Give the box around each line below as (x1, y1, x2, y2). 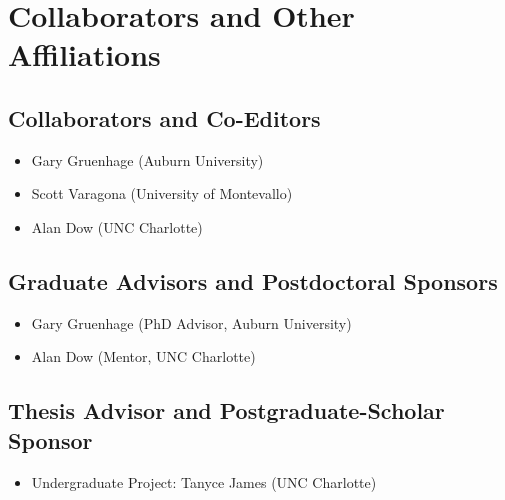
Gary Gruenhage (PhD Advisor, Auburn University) (31, 312, 352, 333)
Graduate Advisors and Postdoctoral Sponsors (8, 265, 498, 296)
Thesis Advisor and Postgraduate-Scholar (8, 395, 445, 426)
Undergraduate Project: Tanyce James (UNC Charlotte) (31, 471, 377, 492)
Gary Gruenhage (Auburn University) (31, 149, 264, 170)
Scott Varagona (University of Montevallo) (31, 183, 293, 204)
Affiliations (8, 34, 161, 75)
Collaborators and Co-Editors (8, 102, 321, 133)
